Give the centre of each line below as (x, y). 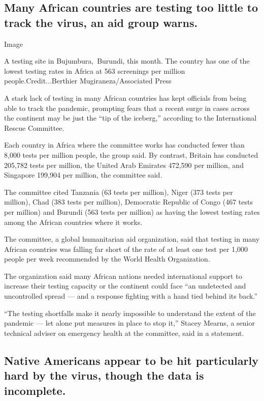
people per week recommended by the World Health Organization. (107, 259)
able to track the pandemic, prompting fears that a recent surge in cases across (127, 108)
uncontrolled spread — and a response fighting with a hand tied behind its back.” (131, 296)
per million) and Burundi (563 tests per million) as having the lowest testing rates (132, 211)
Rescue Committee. (34, 127)
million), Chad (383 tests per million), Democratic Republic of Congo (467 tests (128, 202)
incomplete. (35, 390)
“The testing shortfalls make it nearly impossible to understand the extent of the (130, 313)
